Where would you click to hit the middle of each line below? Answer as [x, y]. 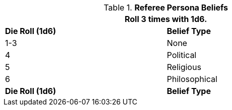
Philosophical [192, 79]
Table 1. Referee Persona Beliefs [166, 7]
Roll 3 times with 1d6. [166, 19]
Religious [184, 67]
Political [182, 55]
